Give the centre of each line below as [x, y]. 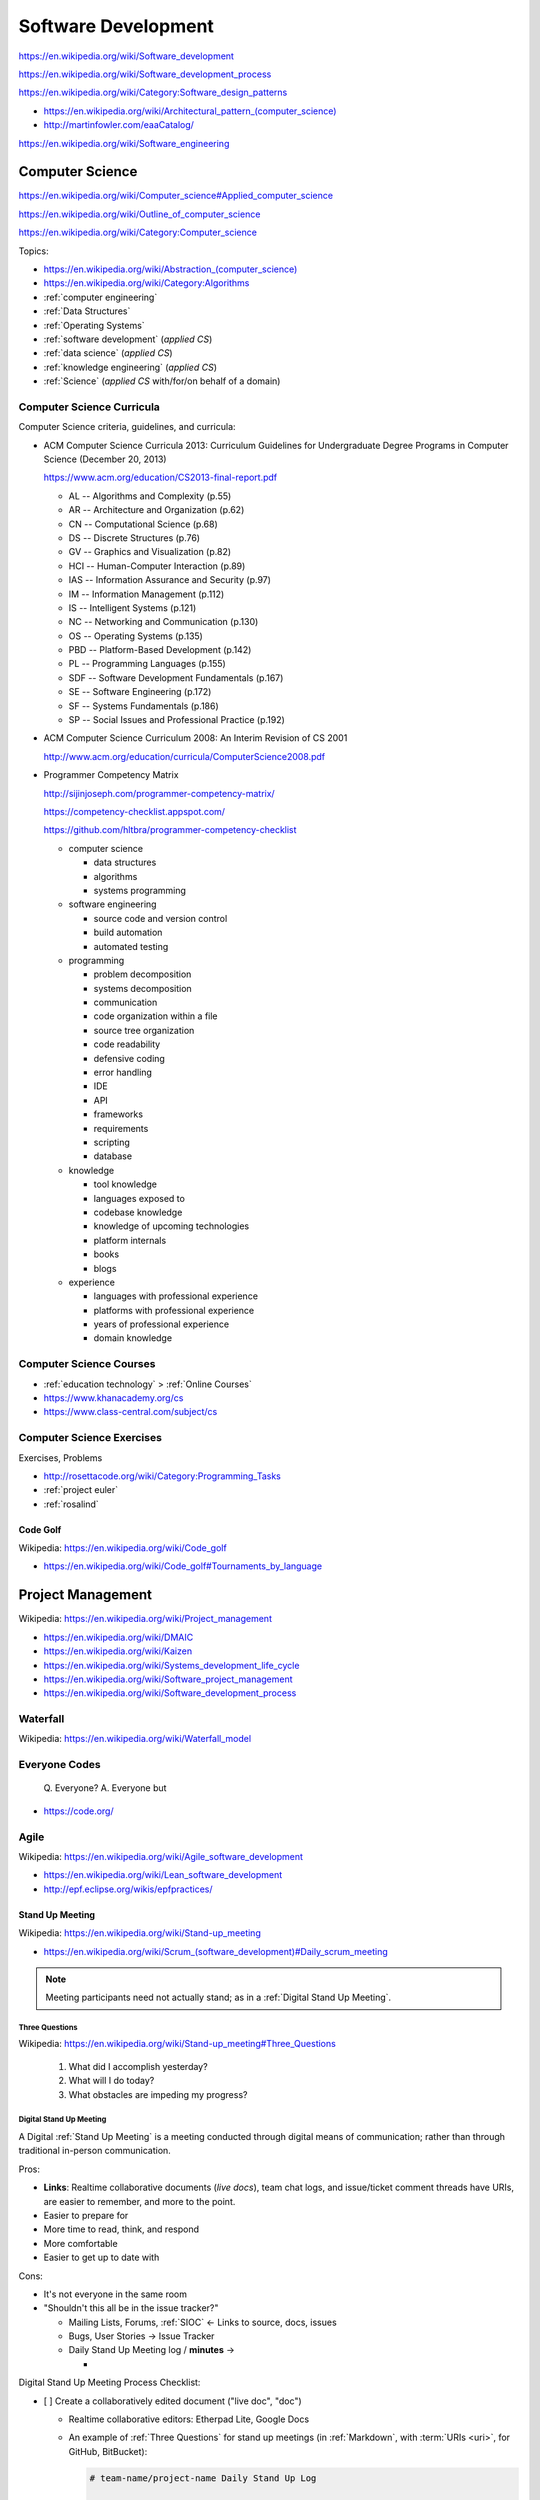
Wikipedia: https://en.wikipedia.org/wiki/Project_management [145, 1619]
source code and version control [160, 918]
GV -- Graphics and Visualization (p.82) [150, 552]
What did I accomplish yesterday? [138, 2066]
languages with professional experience [176, 1296]
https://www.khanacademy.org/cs [113, 1397]
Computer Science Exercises [90, 1438]
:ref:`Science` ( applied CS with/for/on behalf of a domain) [162, 381]
